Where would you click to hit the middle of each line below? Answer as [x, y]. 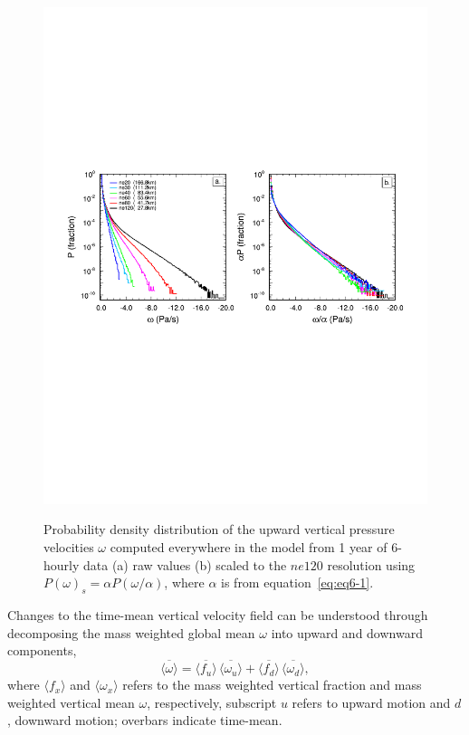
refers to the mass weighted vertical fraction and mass [272, 685]
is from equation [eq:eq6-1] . [297, 582]
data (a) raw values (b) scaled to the [185, 564]
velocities [69, 547]
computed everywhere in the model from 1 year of [249, 547]
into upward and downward [347, 632]
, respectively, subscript [212, 702]
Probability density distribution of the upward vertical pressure [219, 529]
